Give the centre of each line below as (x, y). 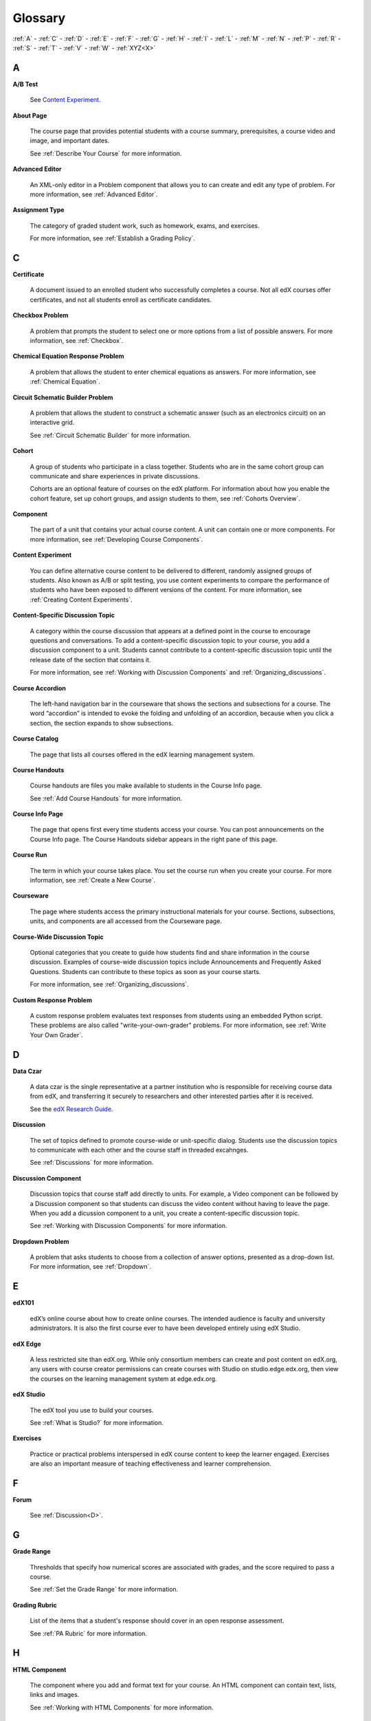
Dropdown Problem (41, 1241)
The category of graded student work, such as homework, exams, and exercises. (145, 225)
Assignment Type (38, 210)
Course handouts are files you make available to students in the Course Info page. (146, 785)
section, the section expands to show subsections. (102, 723)
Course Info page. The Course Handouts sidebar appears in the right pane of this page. (154, 839)
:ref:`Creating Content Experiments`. (81, 600)
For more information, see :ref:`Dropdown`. (90, 1267)
